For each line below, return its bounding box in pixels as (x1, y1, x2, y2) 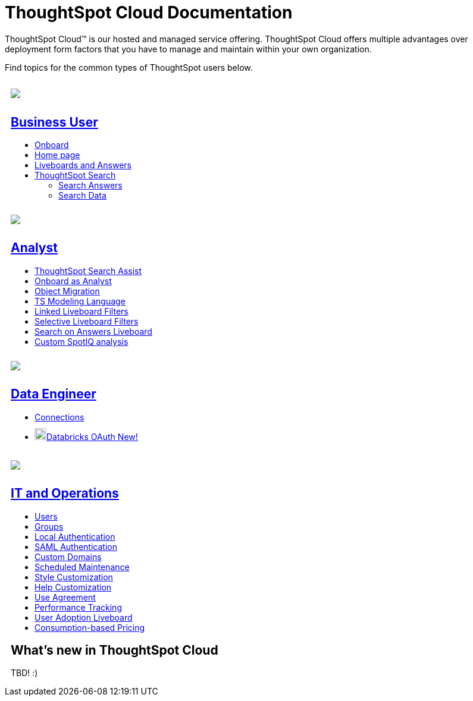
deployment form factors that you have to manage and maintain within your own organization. (5, 43, 372, 54)
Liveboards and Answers (35, 160, 131, 171)
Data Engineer (11, 386, 96, 402)
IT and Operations (11, 486, 119, 501)
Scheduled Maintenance (35, 561, 130, 572)
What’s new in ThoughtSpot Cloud (11, 642, 218, 658)
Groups (35, 521, 64, 532)
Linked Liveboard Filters (35, 306, 129, 316)
